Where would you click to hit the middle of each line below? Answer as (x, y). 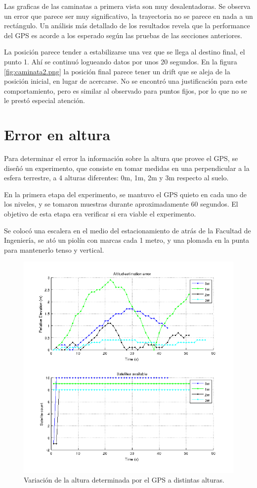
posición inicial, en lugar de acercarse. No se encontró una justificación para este (126, 81)
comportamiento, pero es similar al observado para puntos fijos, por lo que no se (126, 90)
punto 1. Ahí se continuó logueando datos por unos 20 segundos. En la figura (121, 61)
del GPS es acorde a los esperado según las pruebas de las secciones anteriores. (123, 35)
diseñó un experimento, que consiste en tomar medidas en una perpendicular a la (127, 168)
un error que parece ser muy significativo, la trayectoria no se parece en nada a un (128, 16)
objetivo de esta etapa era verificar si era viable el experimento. (100, 214)
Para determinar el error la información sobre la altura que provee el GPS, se (121, 158)
